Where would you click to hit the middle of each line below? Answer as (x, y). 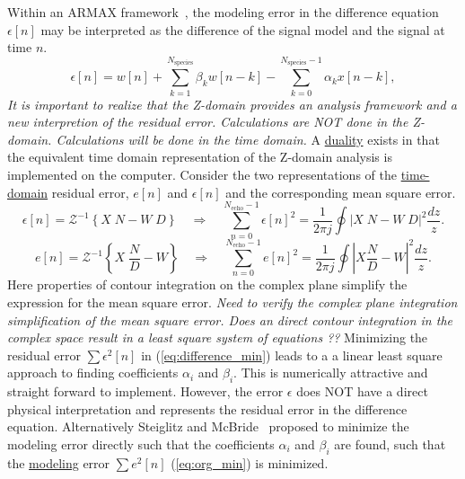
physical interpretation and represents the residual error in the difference (207, 408)
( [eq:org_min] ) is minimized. (250, 462)
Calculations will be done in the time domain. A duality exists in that (248, 139)
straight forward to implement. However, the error (145, 391)
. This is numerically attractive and (331, 373)
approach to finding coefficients (93, 373)
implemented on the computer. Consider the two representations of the (202, 174)
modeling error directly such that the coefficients (141, 444)
